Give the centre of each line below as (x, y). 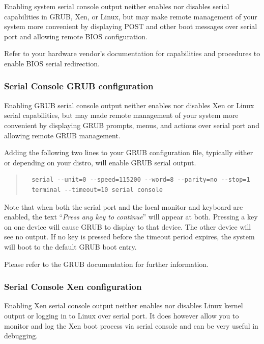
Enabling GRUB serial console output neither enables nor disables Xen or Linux (129, 105)
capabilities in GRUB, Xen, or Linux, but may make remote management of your (131, 16)
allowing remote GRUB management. (62, 135)
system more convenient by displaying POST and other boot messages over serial (131, 26)
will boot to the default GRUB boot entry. (70, 246)
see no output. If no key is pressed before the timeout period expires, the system (129, 237)
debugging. (21, 336)
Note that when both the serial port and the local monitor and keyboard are (124, 206)
